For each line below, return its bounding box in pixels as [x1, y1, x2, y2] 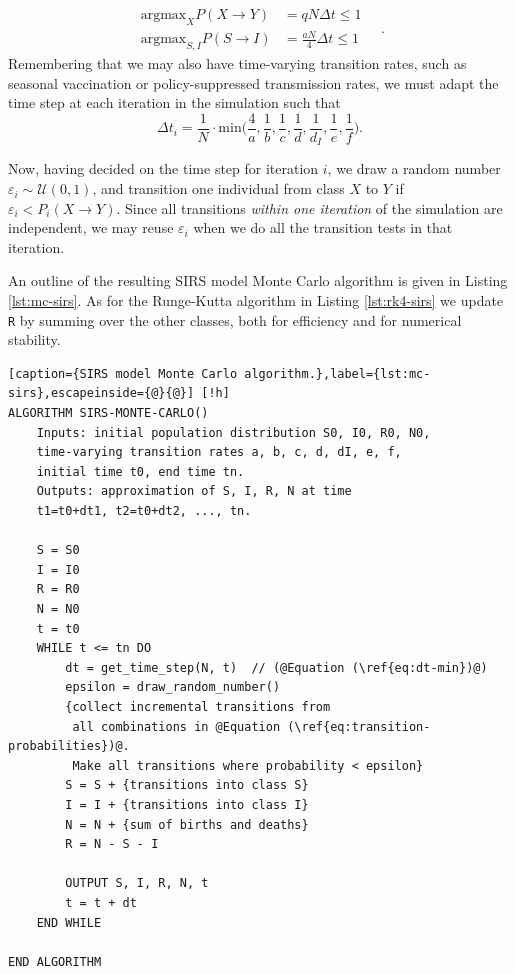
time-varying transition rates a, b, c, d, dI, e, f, [36, 445, 402, 460]
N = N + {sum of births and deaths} [65, 817, 309, 832]
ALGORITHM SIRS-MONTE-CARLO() [8, 406, 209, 421]
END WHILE [36, 915, 102, 930]
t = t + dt [65, 895, 137, 910]
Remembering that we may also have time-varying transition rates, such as [8, 53, 467, 74]
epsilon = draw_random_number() [65, 680, 281, 695]
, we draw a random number [327, 158, 501, 179]
